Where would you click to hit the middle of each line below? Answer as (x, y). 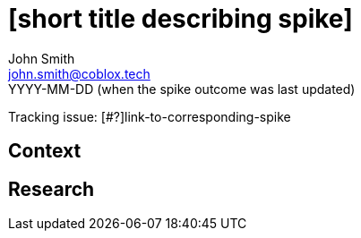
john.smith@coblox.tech (79, 73)
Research (52, 189)
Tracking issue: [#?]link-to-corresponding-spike (150, 116)
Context (45, 151)
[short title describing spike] (180, 19)
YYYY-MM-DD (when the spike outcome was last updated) (182, 89)
